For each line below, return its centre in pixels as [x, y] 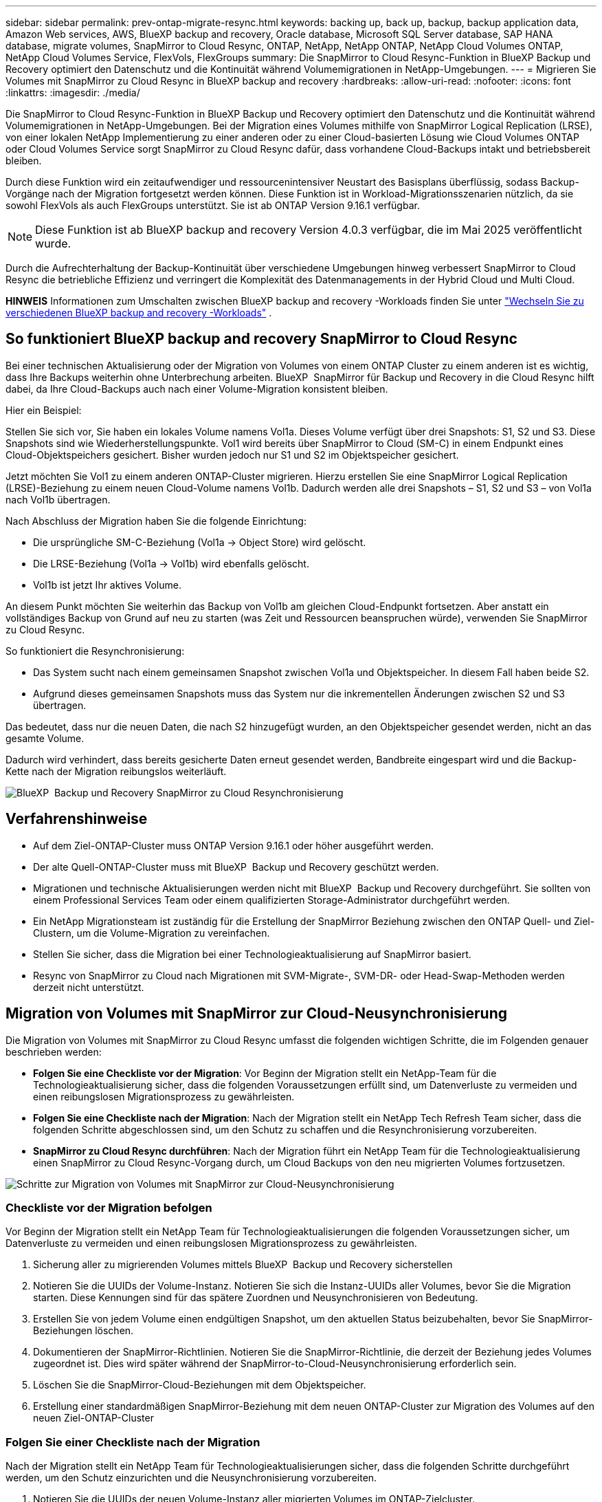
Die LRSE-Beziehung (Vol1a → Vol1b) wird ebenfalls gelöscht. [171, 563]
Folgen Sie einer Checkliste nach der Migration [133, 1442]
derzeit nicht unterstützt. [89, 987]
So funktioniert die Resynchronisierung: [95, 651]
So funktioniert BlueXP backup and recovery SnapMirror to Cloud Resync [261, 339]
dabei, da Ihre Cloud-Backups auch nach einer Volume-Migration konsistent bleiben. [197, 389]
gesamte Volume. [45, 738]
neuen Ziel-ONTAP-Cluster [93, 1418]
